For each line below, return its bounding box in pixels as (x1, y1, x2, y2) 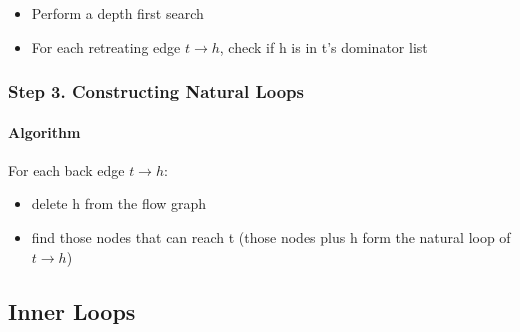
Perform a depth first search (31, 3, 204, 23)
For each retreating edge (31, 36, 181, 57)
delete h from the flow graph (31, 193, 207, 214)
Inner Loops (8, 295, 136, 326)
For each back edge (8, 159, 125, 180)
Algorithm (8, 121, 81, 142)
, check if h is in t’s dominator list (219, 36, 428, 57)
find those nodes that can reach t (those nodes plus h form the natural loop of (31, 227, 511, 248)
